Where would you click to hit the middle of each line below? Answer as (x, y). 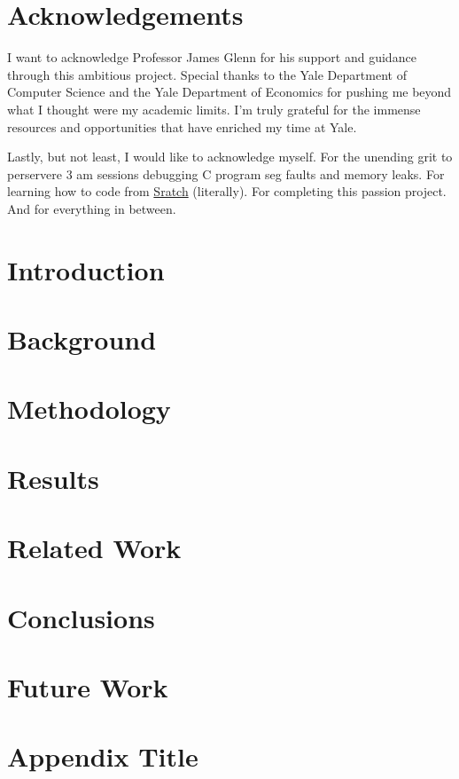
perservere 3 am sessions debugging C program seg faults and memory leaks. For (226, 173)
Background (82, 339)
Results (53, 478)
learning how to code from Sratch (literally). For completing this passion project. (227, 191)
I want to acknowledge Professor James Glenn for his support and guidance (212, 57)
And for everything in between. (92, 208)
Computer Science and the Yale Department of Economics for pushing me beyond (229, 92)
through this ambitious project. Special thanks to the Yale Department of (207, 74)
